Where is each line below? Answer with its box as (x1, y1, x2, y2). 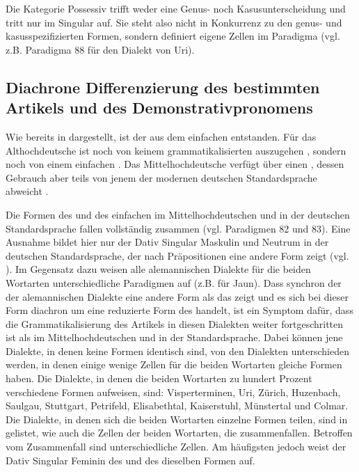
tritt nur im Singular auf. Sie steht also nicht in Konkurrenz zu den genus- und (6, 15, 342, 29)
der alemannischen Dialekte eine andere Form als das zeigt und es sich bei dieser (6, 289, 349, 304)
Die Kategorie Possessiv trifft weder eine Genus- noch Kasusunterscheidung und (6, 1, 346, 15)
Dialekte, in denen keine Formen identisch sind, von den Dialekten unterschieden (6, 343, 350, 358)
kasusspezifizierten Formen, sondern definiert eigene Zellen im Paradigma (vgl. (6, 29, 340, 43)
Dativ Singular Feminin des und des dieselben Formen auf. (6, 453, 255, 467)
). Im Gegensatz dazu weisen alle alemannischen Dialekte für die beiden (6, 262, 311, 276)
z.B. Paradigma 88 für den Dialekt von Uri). (6, 42, 195, 56)
